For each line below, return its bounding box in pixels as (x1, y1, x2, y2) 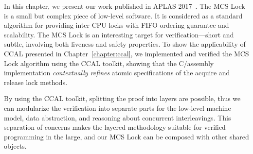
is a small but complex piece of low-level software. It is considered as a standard (4, 10, 243, 20)
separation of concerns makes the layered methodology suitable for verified (4, 122, 226, 132)
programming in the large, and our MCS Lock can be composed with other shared (4, 131, 249, 141)
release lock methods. (4, 77, 68, 87)
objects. (4, 141, 27, 151)
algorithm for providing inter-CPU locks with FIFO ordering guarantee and (4, 20, 229, 30)
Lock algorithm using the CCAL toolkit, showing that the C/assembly (4, 58, 214, 68)
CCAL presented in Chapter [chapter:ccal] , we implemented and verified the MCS (4, 48, 249, 58)
